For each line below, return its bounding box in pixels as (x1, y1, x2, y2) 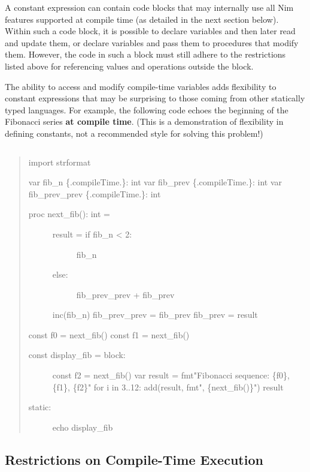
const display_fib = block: (28, 348, 126, 361)
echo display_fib (52, 420, 113, 433)
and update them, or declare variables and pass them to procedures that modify (5, 36, 299, 49)
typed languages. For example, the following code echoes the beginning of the (5, 103, 288, 116)
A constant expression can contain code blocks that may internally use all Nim (5, 1, 294, 13)
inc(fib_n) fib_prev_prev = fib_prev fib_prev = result (52, 308, 258, 321)
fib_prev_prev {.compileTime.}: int (28, 187, 161, 200)
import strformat (28, 155, 91, 168)
